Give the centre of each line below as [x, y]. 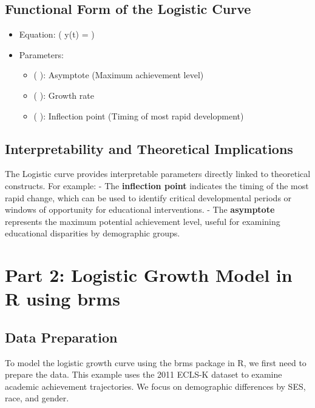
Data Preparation [61, 337]
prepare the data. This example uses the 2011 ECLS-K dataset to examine [144, 374]
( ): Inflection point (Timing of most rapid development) [139, 115]
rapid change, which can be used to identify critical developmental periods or [148, 197]
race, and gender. [37, 398]
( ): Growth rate [64, 95]
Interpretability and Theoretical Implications [149, 148]
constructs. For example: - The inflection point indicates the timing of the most [157, 185]
